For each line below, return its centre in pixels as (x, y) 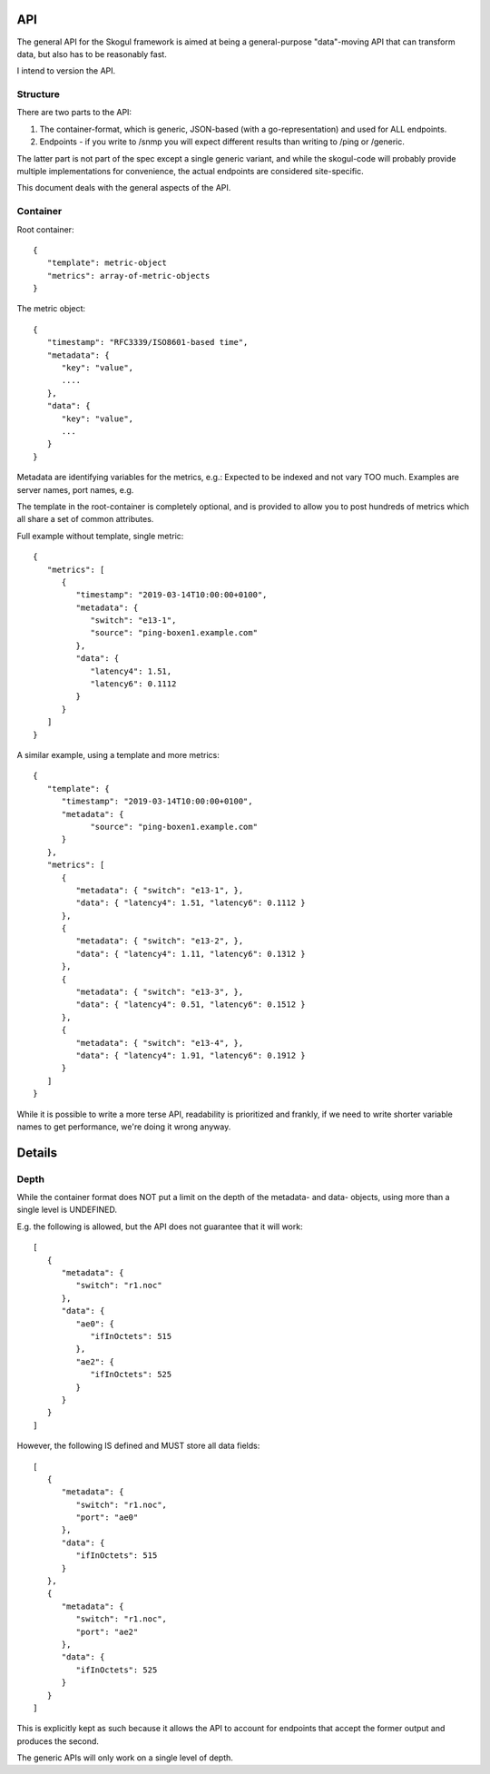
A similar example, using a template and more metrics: (118, 754)
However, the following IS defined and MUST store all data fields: (138, 1446)
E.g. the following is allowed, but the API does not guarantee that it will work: (160, 1227)
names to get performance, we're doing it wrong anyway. (124, 1127)
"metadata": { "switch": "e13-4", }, (160, 1043)
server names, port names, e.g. (75, 489)
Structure (39, 94)
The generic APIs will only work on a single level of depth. (125, 1758)
